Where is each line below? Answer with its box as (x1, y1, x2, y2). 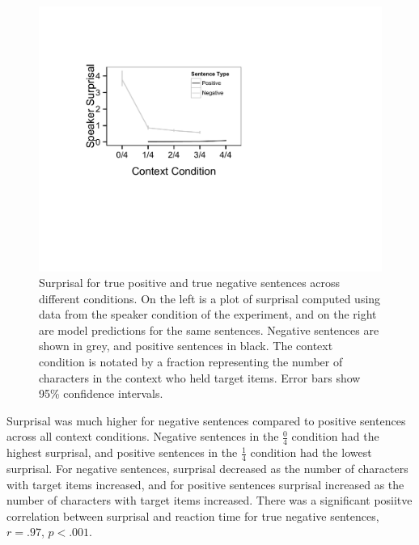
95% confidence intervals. (39, 385, 163, 402)
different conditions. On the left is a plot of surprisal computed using (39, 289, 381, 306)
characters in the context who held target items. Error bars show (39, 369, 361, 386)
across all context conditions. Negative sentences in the (6, 428, 279, 445)
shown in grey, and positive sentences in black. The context (39, 337, 333, 354)
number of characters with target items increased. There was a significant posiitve (6, 492, 413, 509)
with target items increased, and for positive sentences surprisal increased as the (6, 475, 404, 492)
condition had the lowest (250, 444, 372, 461)
